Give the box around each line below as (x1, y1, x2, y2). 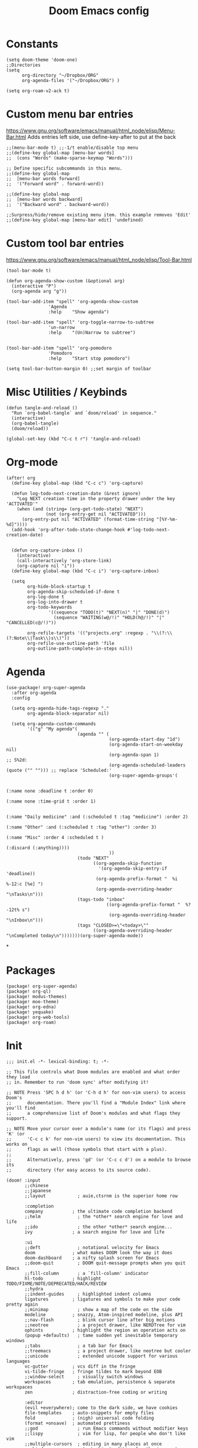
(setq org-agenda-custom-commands (11, 720, 96, 727)
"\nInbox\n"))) (6, 917, 44, 923)
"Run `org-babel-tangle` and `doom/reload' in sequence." (11, 410, 157, 416)
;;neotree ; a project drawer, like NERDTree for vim (24, 1322, 186, 1328)
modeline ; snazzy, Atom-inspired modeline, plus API (24, 1312, 183, 1317)
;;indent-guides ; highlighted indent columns (24, 1291, 151, 1297)
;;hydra (24, 1286, 44, 1292)
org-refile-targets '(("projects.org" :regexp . (27, 630, 149, 636)
